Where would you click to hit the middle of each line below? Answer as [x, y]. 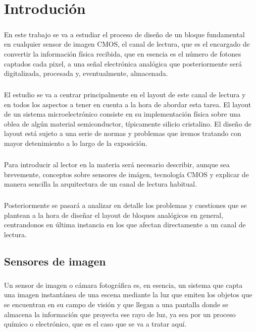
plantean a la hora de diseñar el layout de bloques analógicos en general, [114, 215]
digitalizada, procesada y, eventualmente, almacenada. [86, 73]
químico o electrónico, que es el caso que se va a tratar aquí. [95, 324]
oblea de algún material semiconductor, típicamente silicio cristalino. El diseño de [128, 123]
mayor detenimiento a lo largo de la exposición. [76, 143]
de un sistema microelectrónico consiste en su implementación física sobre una [122, 114]
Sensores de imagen [55, 261]
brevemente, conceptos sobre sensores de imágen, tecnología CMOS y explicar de [127, 174]
